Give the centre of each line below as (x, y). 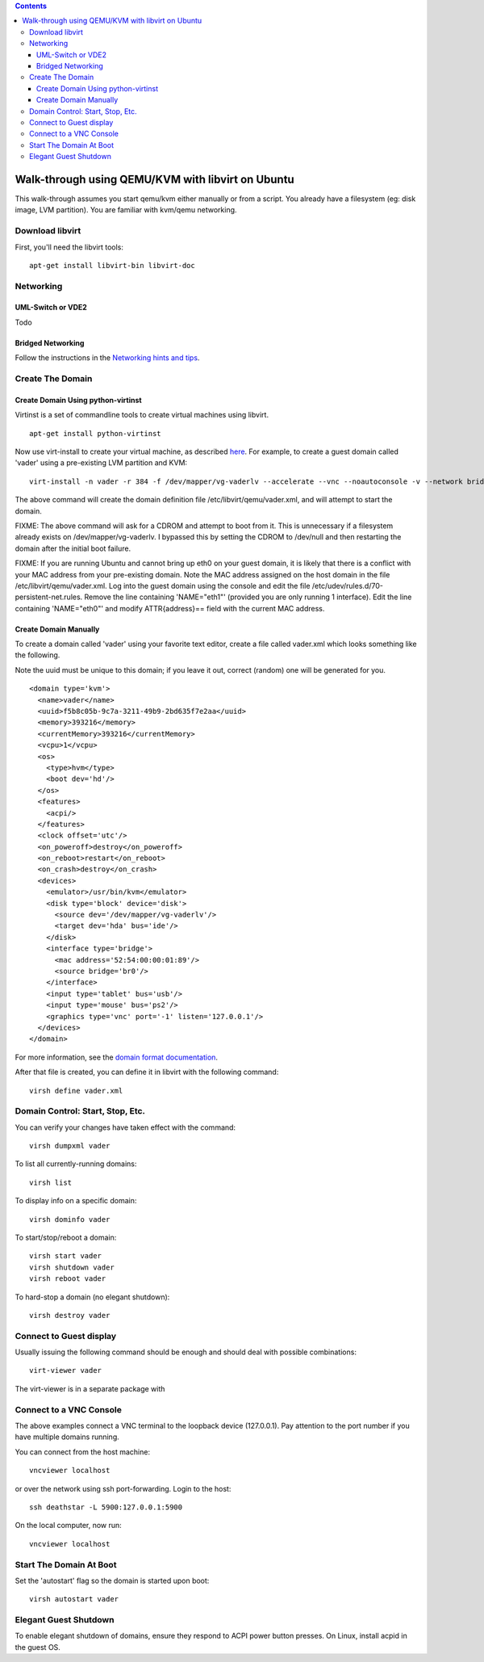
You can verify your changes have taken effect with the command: (125, 1127)
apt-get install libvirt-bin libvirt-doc (112, 265)
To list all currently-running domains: (76, 1164)
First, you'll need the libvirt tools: (69, 247)
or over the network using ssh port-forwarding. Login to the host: (123, 1488)
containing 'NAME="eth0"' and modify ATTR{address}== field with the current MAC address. (170, 608)
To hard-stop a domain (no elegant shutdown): (92, 1297)
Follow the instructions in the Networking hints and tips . (107, 358)
